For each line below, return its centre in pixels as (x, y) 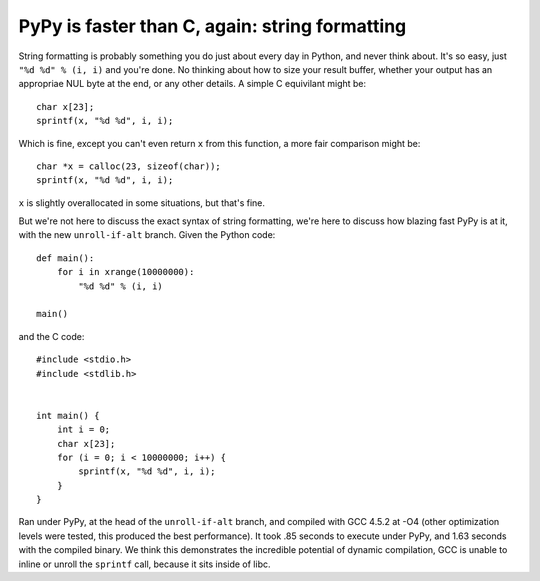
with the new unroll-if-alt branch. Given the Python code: (147, 235)
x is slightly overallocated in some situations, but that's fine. (141, 202)
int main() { (68, 415)
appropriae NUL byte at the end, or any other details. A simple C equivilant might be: (192, 84)
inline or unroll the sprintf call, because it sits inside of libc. (144, 564)
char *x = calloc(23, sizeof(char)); (129, 166)
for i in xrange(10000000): (125, 272)
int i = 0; (83, 429)
